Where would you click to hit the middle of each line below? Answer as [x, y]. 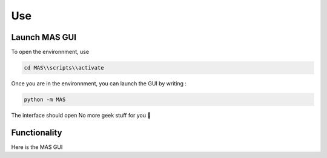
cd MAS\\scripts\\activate [64, 68]
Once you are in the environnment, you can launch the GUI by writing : [99, 84]
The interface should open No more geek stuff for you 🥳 [81, 115]
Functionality [37, 132]
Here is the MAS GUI [37, 147]
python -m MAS [45, 100]
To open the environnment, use [50, 52]
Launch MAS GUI [44, 37]
